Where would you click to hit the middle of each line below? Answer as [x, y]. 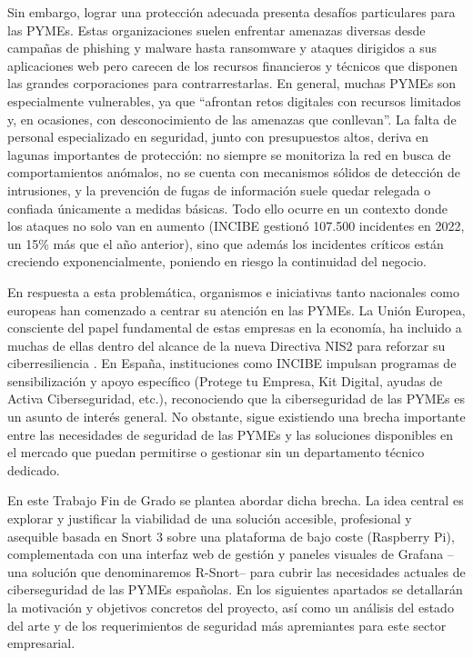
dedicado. [34, 469]
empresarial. [41, 643]
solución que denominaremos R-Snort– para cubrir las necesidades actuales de [249, 571]
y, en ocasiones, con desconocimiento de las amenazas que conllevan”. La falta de [232, 119]
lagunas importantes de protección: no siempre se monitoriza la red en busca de [229, 154]
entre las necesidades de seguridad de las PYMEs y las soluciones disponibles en [231, 434]
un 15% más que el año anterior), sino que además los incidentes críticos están [226, 243]
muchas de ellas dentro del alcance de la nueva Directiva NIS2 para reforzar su [226, 345]
